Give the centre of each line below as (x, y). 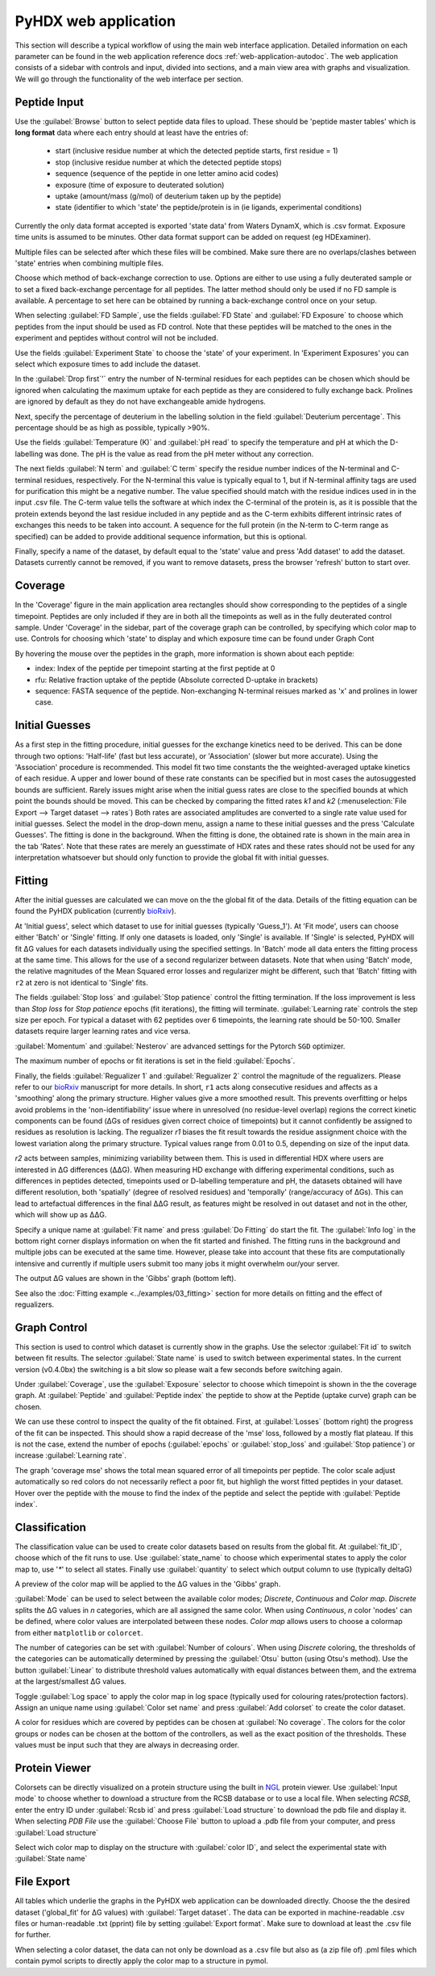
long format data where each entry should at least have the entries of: (132, 132)
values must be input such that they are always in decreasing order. (127, 1745)
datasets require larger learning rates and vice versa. (103, 1031)
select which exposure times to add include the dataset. (108, 364)
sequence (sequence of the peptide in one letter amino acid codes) (167, 174)
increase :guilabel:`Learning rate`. (70, 1455)
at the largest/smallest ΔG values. (70, 1681)
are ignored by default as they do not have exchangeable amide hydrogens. (140, 402)
